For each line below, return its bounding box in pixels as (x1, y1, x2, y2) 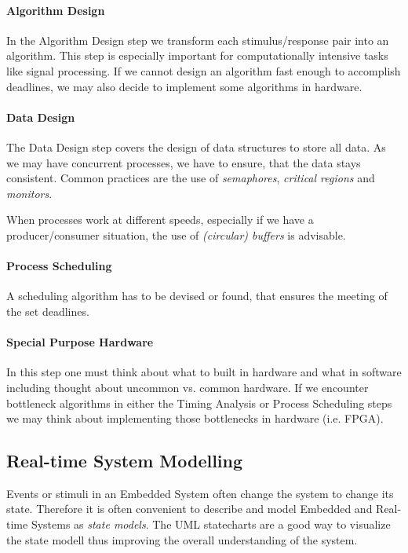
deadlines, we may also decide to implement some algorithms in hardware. (6, 78, 362, 94)
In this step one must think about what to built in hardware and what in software (6, 364, 402, 380)
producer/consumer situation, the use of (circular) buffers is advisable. (6, 226, 346, 243)
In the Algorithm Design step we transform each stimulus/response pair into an (6, 31, 389, 48)
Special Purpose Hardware (6, 334, 154, 350)
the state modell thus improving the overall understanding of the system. (6, 531, 358, 548)
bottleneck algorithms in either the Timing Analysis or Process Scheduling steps (6, 394, 392, 411)
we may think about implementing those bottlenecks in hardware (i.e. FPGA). (6, 410, 384, 427)
